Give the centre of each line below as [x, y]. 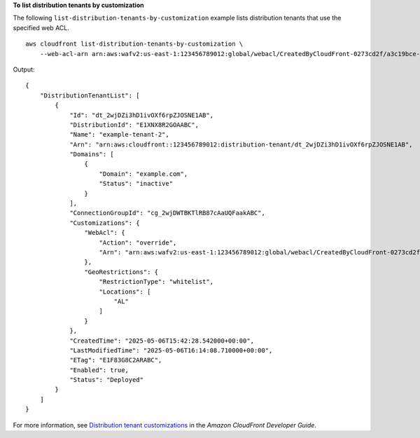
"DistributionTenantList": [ [90, 95]
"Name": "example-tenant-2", [119, 135]
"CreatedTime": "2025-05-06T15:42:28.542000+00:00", [162, 341]
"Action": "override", [138, 242]
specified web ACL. [41, 27]
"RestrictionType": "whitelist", [156, 282]
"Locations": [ [125, 292]
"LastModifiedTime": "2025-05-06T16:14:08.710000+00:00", [171, 350]
